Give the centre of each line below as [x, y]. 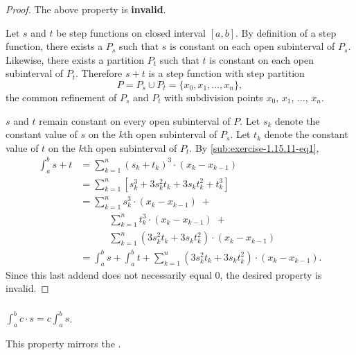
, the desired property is [271, 274]
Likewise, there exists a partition [75, 59]
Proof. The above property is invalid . [86, 9]
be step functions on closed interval [131, 32]
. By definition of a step [286, 32]
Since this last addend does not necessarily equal [109, 274]
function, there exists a [54, 46]
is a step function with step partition [226, 73]
